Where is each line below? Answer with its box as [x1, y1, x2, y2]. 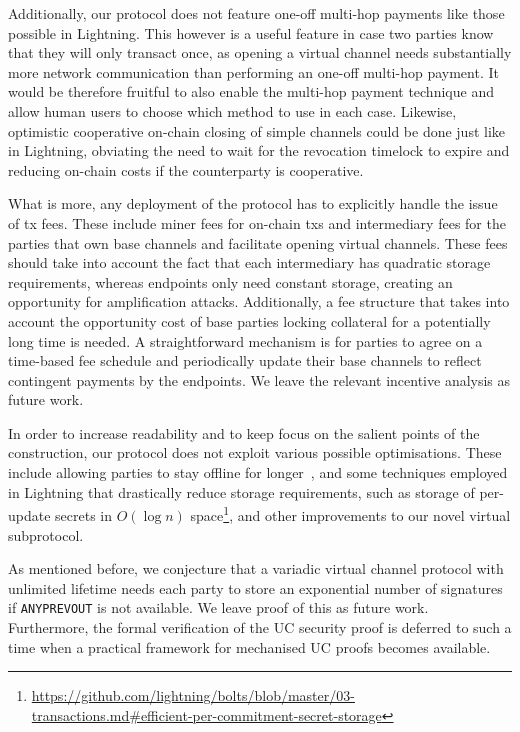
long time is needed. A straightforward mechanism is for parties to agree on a [8, 330, 483, 351]
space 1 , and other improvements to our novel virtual [190, 502, 511, 525]
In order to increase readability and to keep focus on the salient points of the [8, 422, 480, 443]
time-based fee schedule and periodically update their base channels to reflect [8, 350, 482, 371]
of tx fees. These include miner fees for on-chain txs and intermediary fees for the [8, 212, 506, 233]
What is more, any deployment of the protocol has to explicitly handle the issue [8, 193, 498, 214]
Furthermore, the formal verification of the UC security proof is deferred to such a [8, 616, 512, 637]
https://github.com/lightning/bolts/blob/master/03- [31, 685, 355, 706]
